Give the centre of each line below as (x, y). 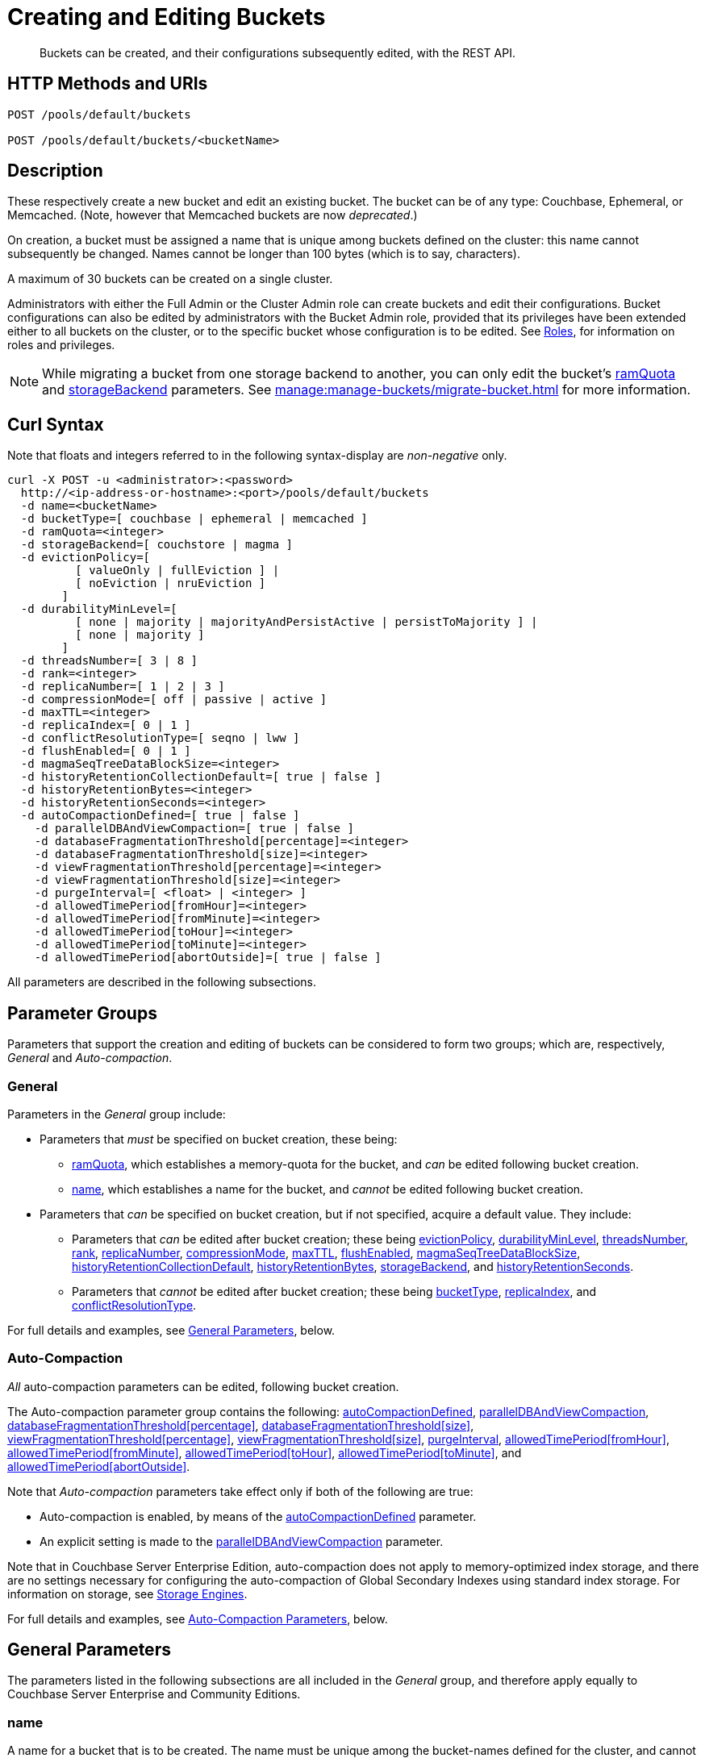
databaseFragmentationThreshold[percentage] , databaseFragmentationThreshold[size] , (241, 1425)
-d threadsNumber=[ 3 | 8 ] (109, 661)
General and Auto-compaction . (90, 1058)
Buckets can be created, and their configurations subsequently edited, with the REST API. (277, 52)
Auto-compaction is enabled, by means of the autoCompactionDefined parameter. (258, 1516)
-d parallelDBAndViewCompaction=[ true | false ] (194, 829)
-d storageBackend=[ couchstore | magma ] (157, 545)
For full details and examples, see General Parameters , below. (171, 1330)
